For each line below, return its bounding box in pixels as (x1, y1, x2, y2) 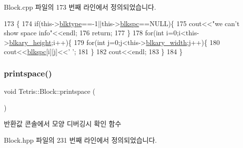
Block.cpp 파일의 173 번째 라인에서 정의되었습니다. (4, 2, 156, 12)
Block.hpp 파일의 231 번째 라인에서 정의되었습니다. (4, 134, 157, 145)
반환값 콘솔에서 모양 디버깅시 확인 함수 (4, 118, 121, 129)
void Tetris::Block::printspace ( (4, 86, 95, 96)
